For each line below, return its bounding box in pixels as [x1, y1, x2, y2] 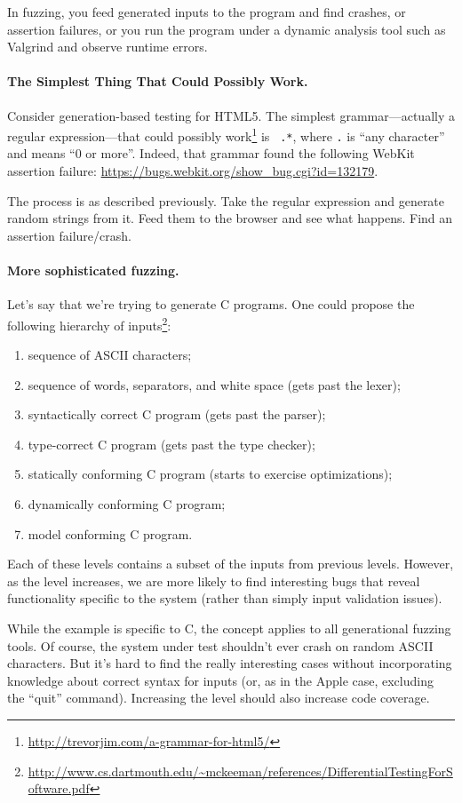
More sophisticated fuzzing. [7, 261, 179, 280]
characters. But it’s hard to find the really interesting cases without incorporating [7, 654, 452, 672]
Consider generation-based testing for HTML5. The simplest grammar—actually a [7, 106, 455, 124]
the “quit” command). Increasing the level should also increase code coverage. [7, 688, 430, 707]
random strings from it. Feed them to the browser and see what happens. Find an [7, 209, 453, 227]
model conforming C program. [28, 524, 193, 543]
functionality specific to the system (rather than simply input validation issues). [7, 589, 442, 608]
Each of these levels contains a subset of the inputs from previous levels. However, [7, 554, 454, 573]
